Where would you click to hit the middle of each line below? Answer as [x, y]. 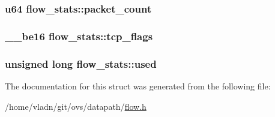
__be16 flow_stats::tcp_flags [79, 36]
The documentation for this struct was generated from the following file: [138, 85]
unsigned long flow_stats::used [81, 63]
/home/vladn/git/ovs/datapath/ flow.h [76, 106]
